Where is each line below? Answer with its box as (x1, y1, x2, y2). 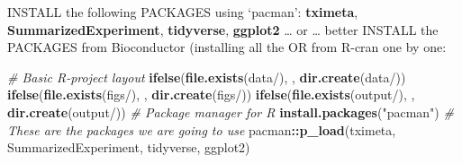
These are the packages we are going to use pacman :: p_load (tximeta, (7, 120, 396, 139)
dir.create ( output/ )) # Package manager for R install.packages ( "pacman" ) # (7, 102, 454, 121)
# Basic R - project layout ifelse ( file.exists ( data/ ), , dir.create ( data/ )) (7, 67, 406, 86)
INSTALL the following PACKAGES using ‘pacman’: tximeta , (7, 3, 358, 21)
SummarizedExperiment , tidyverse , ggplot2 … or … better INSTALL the (7, 20, 439, 39)
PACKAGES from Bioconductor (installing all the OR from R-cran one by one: (7, 38, 447, 56)
